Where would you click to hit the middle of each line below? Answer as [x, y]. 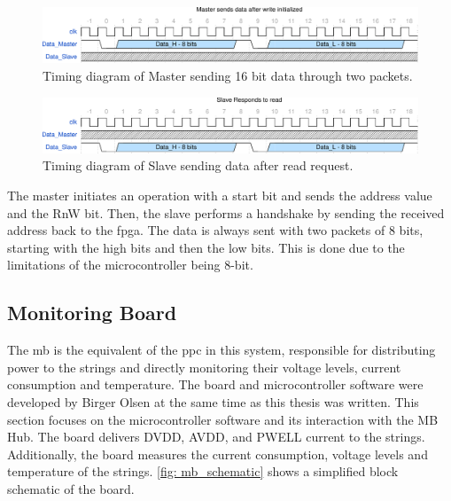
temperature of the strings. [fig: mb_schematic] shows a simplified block [203, 471]
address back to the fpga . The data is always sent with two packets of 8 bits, [215, 230]
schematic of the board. [71, 488]
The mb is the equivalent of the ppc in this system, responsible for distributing [222, 350]
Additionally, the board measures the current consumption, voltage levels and [218, 454]
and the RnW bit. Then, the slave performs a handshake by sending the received [226, 212]
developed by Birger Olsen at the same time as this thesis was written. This [213, 402]
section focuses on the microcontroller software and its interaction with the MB [223, 419]
